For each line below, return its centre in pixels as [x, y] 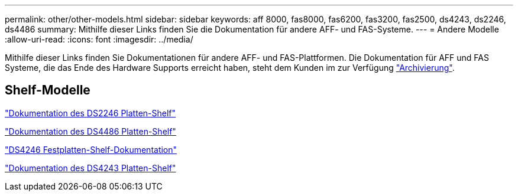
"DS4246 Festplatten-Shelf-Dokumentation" [91, 149]
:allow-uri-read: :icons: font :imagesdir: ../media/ [99, 39]
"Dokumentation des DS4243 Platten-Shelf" [90, 168]
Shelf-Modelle [48, 90]
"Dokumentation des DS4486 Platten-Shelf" [90, 131]
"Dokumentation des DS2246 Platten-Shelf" [90, 113]
